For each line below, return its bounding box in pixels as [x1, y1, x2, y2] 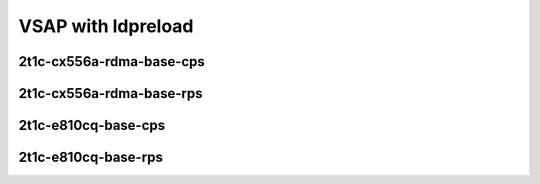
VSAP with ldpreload [18, 15, 194, 37]
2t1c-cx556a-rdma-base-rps [18, 85, 203, 102]
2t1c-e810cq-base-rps [18, 149, 164, 166]
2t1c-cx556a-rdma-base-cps [18, 53, 205, 70]
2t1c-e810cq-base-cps [18, 117, 166, 134]
